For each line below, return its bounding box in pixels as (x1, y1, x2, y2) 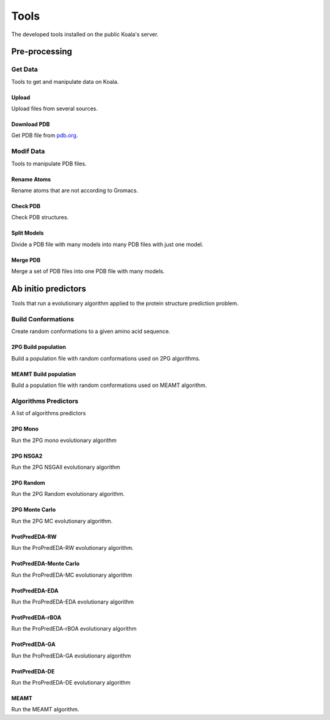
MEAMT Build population (11, 370, 76, 378)
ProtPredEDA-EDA (11, 587, 59, 594)
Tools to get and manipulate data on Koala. (11, 78, 119, 85)
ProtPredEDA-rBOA (11, 613, 62, 621)
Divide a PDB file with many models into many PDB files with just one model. (11, 241, 204, 248)
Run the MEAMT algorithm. (11, 706, 79, 713)
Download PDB (11, 121, 50, 128)
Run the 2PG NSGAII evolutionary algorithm (11, 463, 120, 471)
